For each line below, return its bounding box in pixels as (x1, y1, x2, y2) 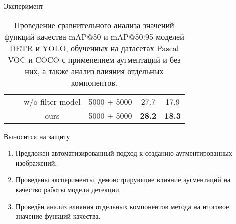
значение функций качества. (15, 211, 101, 221)
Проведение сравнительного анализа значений (14, 19, 174, 31)
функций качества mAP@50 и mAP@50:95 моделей (4, 30, 184, 42)
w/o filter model (24, 95, 81, 107)
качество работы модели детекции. (15, 184, 121, 194)
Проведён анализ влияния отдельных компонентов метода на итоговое (15, 201, 229, 211)
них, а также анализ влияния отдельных (25, 65, 164, 77)
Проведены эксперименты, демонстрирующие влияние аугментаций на (15, 174, 231, 185)
